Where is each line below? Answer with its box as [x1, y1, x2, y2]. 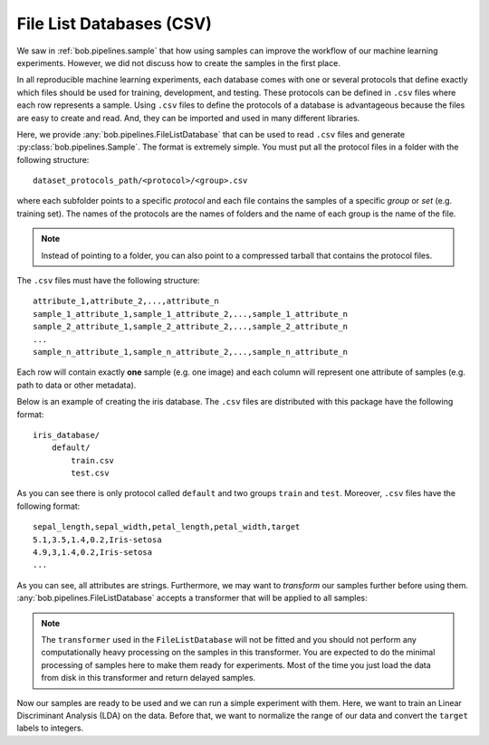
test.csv [71, 468, 110, 479]
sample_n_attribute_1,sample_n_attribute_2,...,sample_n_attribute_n [33, 347, 349, 357]
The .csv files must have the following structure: [16, 275, 200, 286]
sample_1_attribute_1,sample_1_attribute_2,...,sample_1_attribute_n [33, 309, 349, 319]
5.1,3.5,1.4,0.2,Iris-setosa [33, 534, 162, 545]
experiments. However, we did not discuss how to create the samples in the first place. [16, 57, 341, 68]
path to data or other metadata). [16, 379, 137, 390]
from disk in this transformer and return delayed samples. [41, 673, 256, 683]
